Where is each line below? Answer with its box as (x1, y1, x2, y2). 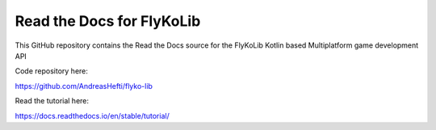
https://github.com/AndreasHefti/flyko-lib (15, 81, 153, 90)
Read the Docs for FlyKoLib (15, 12, 201, 30)
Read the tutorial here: (15, 96, 89, 106)
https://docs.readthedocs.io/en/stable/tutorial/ (15, 111, 170, 120)
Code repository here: (15, 66, 89, 76)
